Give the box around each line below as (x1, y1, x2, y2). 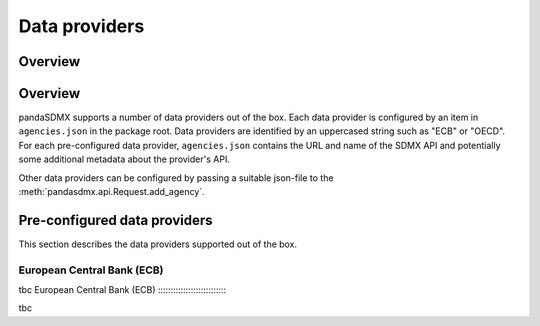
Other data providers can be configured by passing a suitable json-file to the (18, 171, 334, 184)
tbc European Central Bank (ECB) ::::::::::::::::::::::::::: (18, 284, 227, 296)
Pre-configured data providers (18, 211, 214, 229)
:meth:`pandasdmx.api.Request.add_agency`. (18, 186, 205, 198)
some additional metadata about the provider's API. (18, 153, 230, 165)
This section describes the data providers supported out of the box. (18, 238, 298, 250)
